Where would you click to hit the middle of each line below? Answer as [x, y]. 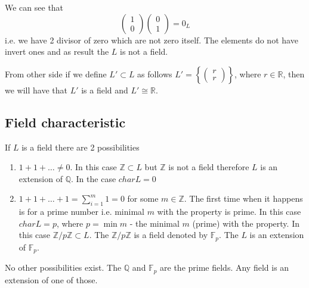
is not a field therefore [209, 167]
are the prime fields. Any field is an [225, 267]
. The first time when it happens [243, 198]
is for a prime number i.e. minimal [81, 212]
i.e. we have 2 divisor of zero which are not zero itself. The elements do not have [152, 40]
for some [143, 198]
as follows [155, 73]
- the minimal [154, 223]
